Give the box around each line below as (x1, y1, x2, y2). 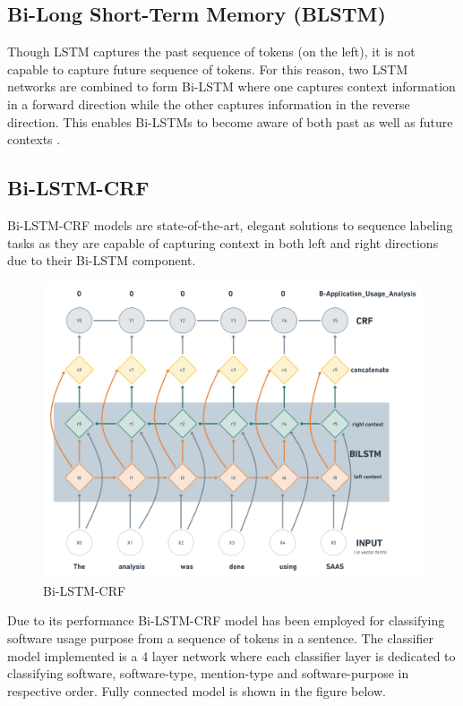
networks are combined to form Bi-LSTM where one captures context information (7, 77, 456, 96)
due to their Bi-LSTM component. (7, 251, 196, 270)
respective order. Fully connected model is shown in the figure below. (7, 681, 386, 700)
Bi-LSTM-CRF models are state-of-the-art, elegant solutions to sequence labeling (7, 215, 453, 234)
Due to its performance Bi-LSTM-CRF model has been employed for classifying (7, 611, 445, 630)
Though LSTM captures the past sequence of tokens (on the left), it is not (7, 42, 416, 61)
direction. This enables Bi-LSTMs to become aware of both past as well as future (7, 112, 453, 131)
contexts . (7, 130, 61, 149)
